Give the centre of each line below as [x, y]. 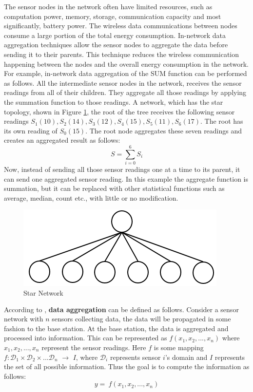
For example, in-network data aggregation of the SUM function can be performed [126, 73]
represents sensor [135, 357]
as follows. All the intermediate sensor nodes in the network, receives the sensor [123, 83]
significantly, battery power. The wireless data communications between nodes [121, 26]
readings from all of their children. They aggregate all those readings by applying [125, 92]
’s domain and [186, 357]
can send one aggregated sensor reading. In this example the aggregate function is [126, 178]
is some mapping [179, 347]
